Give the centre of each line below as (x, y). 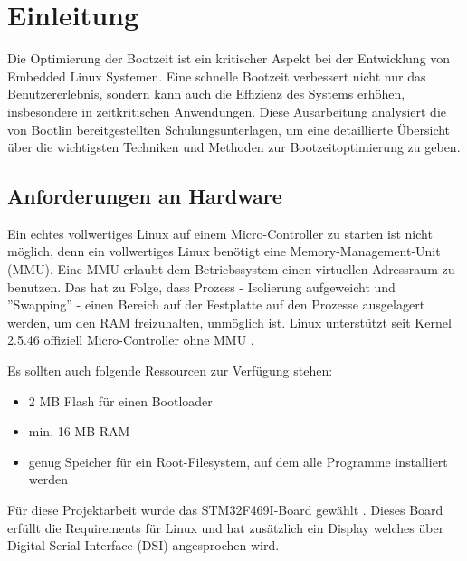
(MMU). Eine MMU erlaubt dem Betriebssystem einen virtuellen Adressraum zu (231, 269)
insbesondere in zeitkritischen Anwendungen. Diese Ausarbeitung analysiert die (227, 111)
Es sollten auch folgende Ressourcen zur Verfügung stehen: (170, 371)
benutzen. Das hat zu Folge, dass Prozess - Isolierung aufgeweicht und (201, 286)
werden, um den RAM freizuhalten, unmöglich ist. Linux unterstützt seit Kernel (229, 322)
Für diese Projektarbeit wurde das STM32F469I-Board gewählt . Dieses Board (225, 510)
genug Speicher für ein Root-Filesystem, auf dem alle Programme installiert (238, 461)
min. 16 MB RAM (79, 431)
